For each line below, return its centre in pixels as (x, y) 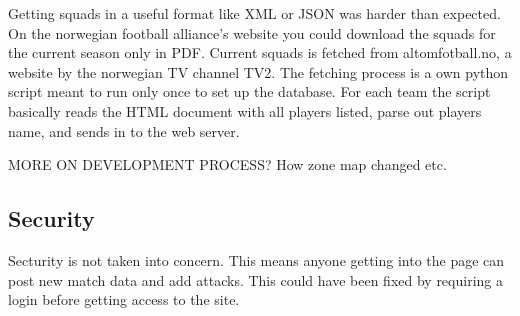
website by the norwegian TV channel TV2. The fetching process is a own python (258, 71)
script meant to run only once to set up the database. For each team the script (249, 91)
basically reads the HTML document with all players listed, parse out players (245, 110)
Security (51, 218)
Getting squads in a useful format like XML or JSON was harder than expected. (254, 13)
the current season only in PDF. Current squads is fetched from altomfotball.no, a (260, 52)
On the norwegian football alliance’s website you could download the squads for (252, 32)
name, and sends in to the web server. (124, 130)
